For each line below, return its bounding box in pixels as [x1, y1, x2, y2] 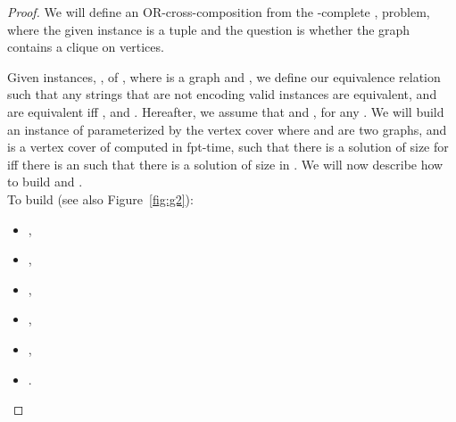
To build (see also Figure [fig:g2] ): [7, 189, 194, 208]
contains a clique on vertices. [7, 37, 164, 56]
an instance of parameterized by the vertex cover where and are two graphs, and [7, 120, 447, 138]
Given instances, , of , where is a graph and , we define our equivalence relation [7, 67, 441, 86]
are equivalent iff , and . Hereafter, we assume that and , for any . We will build [7, 102, 444, 120]
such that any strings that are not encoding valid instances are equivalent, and [7, 85, 437, 103]
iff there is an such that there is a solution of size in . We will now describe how [7, 154, 444, 173]
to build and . [7, 172, 83, 191]
